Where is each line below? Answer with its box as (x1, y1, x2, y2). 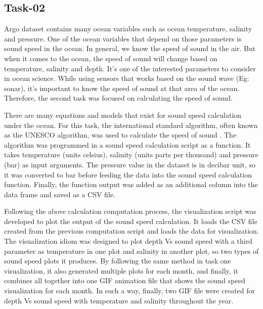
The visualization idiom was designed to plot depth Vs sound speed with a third (4, 236, 252, 246)
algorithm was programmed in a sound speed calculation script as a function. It (4, 139, 251, 150)
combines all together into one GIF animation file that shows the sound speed (4, 275, 245, 286)
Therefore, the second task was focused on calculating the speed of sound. (4, 93, 233, 103)
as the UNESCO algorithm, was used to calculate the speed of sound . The (4, 129, 237, 140)
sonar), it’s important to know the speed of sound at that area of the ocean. (4, 82, 240, 93)
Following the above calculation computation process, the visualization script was (4, 206, 256, 216)
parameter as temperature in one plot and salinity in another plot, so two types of (4, 245, 259, 256)
